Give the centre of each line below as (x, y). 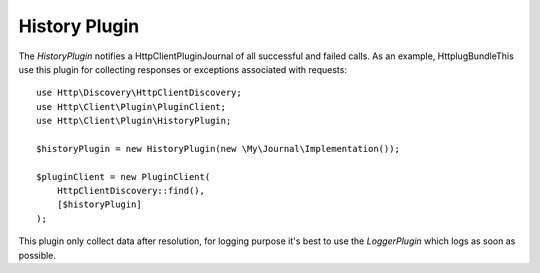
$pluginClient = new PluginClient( (123, 176)
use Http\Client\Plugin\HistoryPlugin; (134, 121)
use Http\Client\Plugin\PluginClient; (131, 106)
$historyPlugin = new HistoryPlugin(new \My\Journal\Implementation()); (218, 148)
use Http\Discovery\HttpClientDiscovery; (139, 93)
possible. (37, 255)
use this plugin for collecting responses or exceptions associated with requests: (182, 69)
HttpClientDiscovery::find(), (130, 191)
